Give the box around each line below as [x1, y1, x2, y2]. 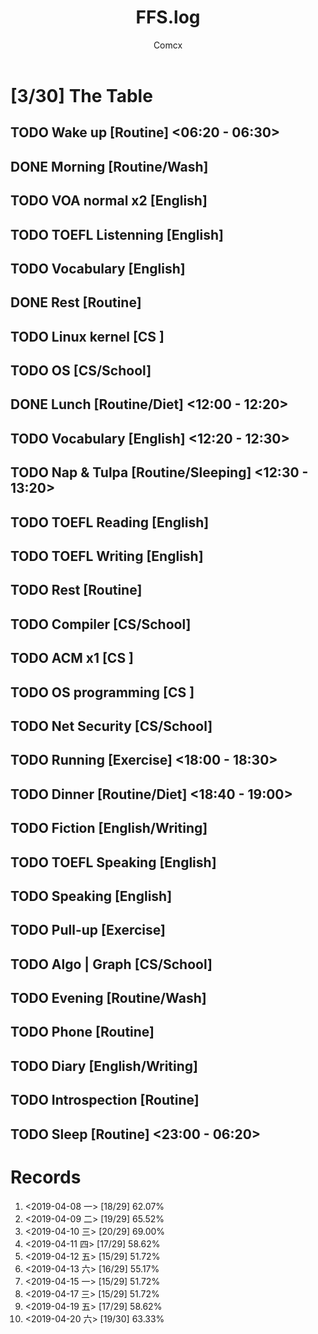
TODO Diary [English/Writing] [10, 1057, 199, 1075]
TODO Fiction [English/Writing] [10, 820, 208, 837]
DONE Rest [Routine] [10, 294, 142, 311]
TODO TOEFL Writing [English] [10, 548, 204, 565]
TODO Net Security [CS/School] [10, 717, 213, 735]
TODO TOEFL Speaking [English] [10, 854, 217, 871]
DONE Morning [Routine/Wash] [10, 158, 209, 175]
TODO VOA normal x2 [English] [10, 192, 208, 210]
